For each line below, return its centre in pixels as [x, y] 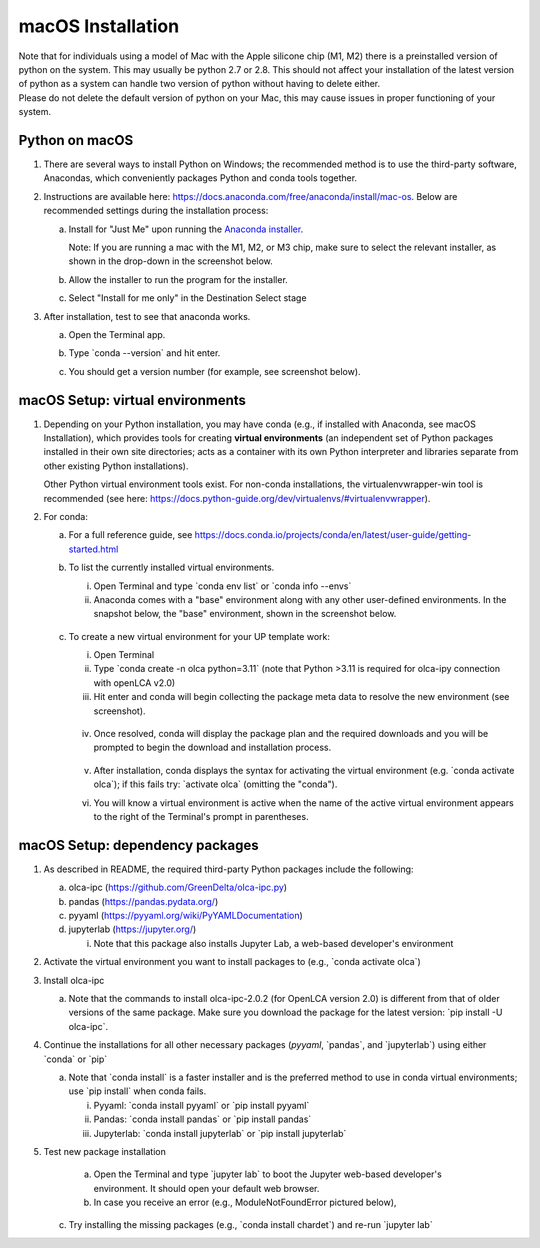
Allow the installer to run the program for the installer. [178, 279]
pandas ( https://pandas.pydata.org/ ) [143, 901]
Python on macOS [76, 140]
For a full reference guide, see [130, 535]
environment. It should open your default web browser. [206, 1188]
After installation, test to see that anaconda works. [147, 316]
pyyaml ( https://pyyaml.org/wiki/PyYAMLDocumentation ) [186, 916]
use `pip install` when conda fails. [137, 1091]
